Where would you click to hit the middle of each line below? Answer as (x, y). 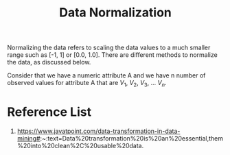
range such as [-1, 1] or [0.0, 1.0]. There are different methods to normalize (112, 55)
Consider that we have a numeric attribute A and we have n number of (106, 75)
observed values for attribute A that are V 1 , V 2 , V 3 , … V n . (87, 84)
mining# (28, 138)
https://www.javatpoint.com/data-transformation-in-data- (99, 131)
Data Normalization (115, 13)
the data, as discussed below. (49, 62)
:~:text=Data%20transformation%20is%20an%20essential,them (131, 138)
